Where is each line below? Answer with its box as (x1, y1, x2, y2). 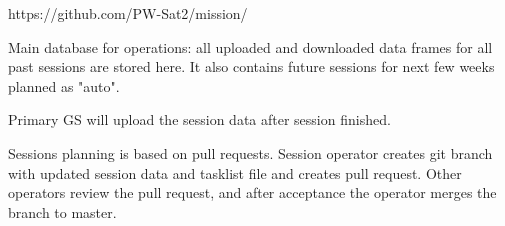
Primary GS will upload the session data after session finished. (8, 109, 391, 130)
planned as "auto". (8, 75, 120, 96)
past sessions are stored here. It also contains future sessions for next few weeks (8, 56, 495, 77)
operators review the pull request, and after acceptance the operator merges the (8, 182, 497, 203)
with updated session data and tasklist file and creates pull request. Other (8, 162, 462, 183)
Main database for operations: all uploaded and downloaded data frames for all (8, 36, 493, 57)
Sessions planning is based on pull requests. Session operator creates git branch (8, 142, 493, 163)
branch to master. (8, 201, 117, 222)
